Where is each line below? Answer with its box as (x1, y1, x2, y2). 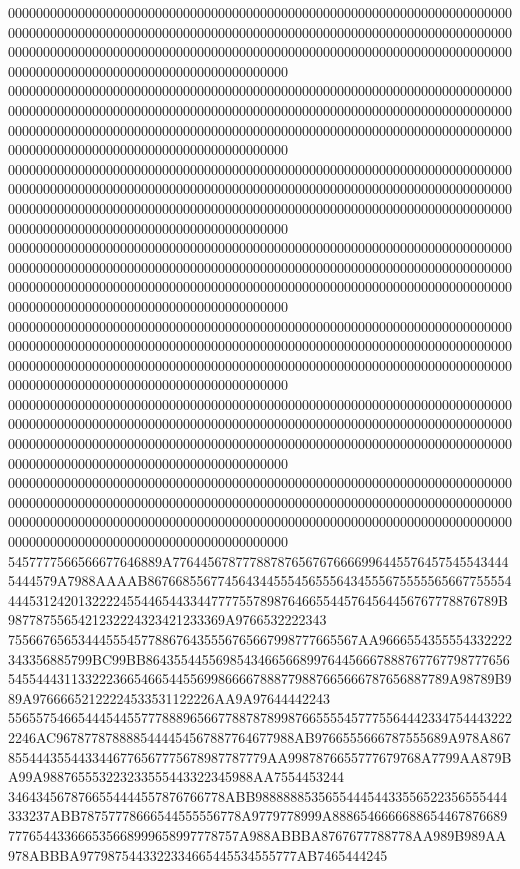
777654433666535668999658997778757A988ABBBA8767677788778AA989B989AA (8, 824, 507, 845)
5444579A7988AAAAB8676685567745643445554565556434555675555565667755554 (8, 570, 512, 591)
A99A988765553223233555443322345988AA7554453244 (8, 766, 344, 787)
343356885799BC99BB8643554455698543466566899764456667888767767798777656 (8, 648, 510, 669)
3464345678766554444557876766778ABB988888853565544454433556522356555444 (8, 785, 508, 806)
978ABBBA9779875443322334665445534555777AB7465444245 (8, 844, 388, 865)
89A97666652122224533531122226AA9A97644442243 (8, 687, 330, 708)
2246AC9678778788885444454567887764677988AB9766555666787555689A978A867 (8, 726, 511, 747)
